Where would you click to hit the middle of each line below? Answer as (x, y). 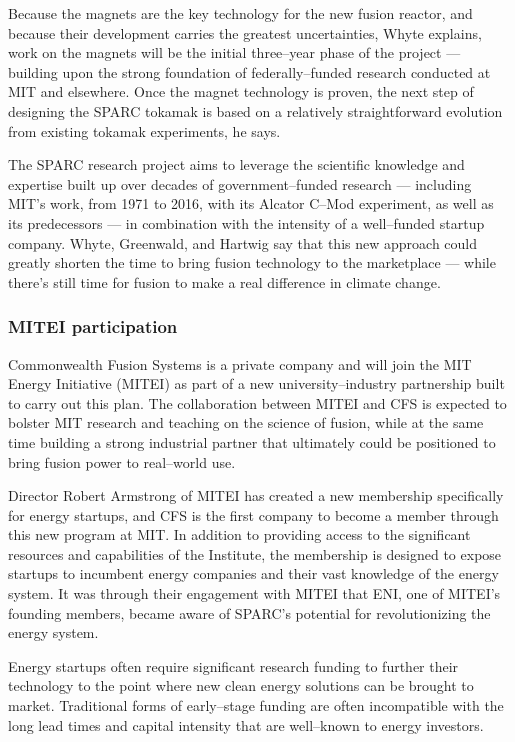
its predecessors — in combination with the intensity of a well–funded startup (246, 222)
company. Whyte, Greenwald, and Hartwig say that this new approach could (242, 242)
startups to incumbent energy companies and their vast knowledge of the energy (253, 573)
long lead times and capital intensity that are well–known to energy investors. (246, 724)
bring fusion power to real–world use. (122, 461)
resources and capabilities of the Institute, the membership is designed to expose (255, 553)
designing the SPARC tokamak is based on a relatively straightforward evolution (255, 110)
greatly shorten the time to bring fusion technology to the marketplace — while (252, 262)
